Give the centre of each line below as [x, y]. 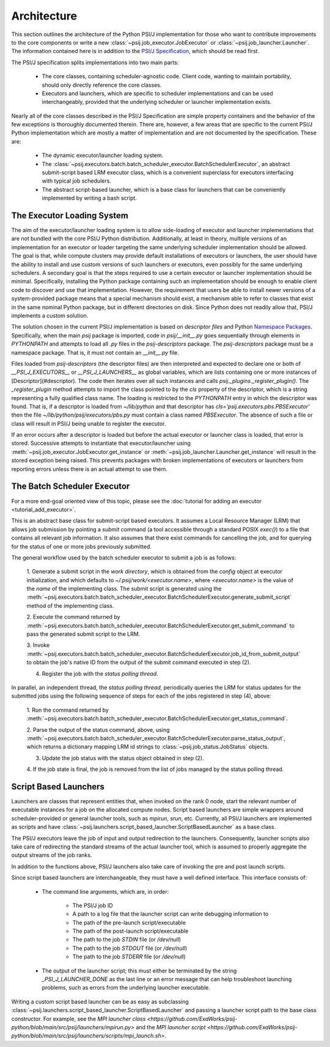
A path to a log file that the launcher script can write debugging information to [170, 914]
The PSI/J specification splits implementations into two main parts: [95, 62]
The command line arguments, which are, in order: [105, 891]
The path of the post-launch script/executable [130, 931]
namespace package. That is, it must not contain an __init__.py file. [95, 352]
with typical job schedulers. [76, 181]
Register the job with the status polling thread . [100, 673]
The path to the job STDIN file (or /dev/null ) [127, 939]
